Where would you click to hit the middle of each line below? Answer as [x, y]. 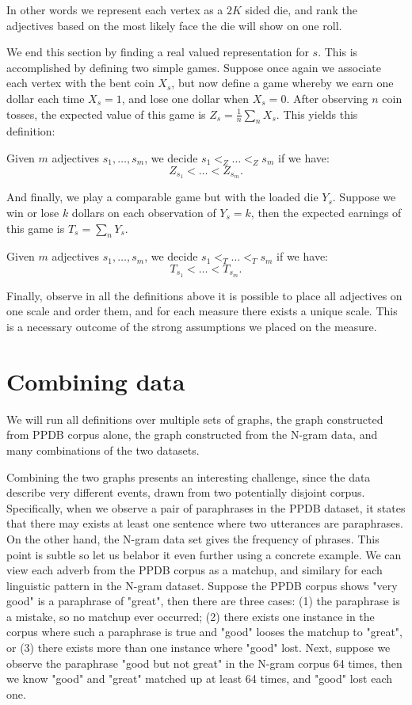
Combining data [96, 381]
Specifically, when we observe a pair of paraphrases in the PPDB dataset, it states [206, 507]
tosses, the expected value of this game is [106, 114]
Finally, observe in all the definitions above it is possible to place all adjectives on [204, 295]
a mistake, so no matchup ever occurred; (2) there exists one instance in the [191, 616]
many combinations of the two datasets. [103, 450]
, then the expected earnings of [326, 212]
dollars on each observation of [144, 212]
